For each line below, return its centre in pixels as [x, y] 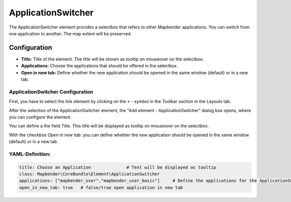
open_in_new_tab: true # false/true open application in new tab [101, 188]
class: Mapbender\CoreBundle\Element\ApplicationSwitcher [89, 174]
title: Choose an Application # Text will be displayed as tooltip [118, 167]
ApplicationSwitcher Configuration [51, 92]
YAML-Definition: [30, 154]
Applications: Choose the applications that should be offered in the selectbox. [99, 66]
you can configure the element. [40, 117]
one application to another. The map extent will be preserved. [70, 33]
